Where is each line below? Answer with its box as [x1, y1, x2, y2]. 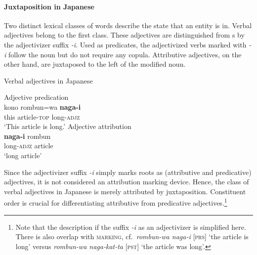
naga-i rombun [4, 130, 51, 141]
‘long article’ [4, 150, 42, 160]
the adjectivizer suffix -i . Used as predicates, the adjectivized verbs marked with [4, 39, 247, 49]
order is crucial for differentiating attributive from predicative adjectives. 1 [4, 196, 227, 208]
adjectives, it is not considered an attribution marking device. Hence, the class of [4, 176, 249, 187]
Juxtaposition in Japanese [4, 1, 94, 11]
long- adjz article [4, 140, 53, 151]
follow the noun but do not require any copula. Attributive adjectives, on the [8, 49, 242, 59]
